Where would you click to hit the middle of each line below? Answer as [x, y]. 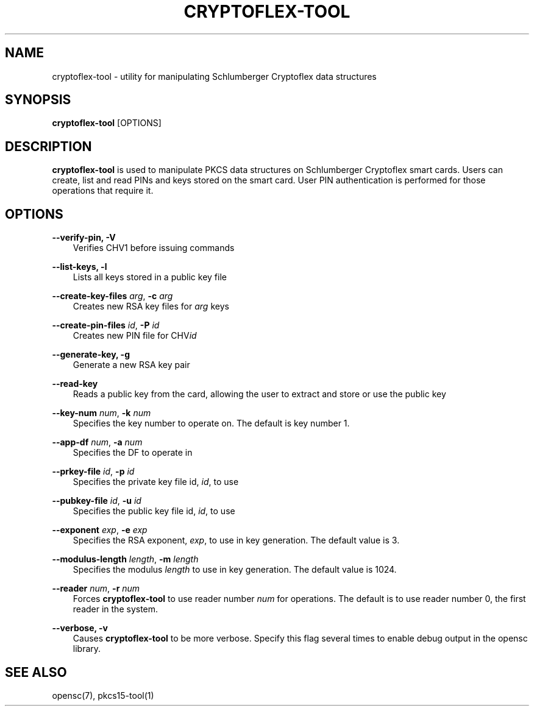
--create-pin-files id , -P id [106, 325]
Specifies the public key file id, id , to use [154, 511]
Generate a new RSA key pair [131, 365]
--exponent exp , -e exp [100, 530]
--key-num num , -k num [101, 413]
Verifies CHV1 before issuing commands [154, 248]
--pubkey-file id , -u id [97, 501]
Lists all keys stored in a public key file [150, 277]
